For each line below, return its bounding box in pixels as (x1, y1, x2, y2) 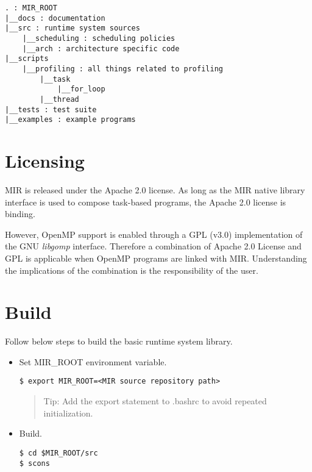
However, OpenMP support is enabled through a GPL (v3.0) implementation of (5, 227, 303, 240)
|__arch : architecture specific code (22, 44, 180, 53)
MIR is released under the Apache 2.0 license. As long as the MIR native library (5, 184, 305, 196)
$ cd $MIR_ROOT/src (19, 448, 98, 457)
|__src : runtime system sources (5, 24, 140, 33)
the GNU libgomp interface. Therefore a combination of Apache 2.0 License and (5, 240, 302, 252)
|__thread (40, 95, 79, 104)
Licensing (5, 148, 85, 173)
